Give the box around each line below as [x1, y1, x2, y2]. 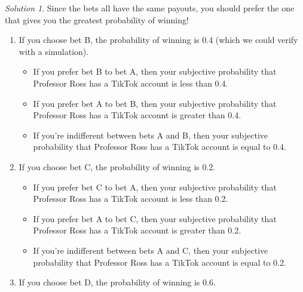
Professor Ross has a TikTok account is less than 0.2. [33, 192, 228, 205]
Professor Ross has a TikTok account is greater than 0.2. [33, 224, 241, 236]
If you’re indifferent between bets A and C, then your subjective [33, 244, 268, 256]
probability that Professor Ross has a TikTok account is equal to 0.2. [33, 256, 286, 268]
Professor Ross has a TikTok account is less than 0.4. [33, 76, 228, 89]
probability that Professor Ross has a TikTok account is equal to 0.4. [33, 140, 286, 153]
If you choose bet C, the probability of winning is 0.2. [19, 160, 216, 173]
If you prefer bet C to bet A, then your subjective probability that [33, 180, 277, 193]
